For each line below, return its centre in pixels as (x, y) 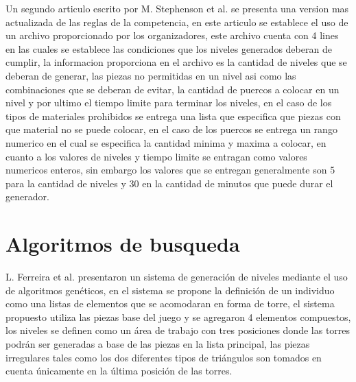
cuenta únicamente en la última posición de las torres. (119, 371)
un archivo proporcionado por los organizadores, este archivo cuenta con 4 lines (172, 35)
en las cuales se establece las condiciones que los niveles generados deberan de (169, 48)
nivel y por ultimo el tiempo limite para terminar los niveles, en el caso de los (169, 103)
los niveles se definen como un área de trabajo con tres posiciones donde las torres (178, 330)
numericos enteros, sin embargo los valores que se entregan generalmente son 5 (170, 170)
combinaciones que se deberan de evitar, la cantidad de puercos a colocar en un (173, 89)
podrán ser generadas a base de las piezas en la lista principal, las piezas (158, 344)
